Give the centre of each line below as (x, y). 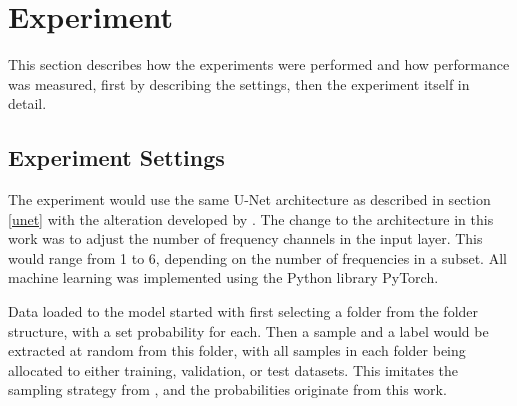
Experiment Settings (116, 157)
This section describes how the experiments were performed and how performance (259, 64)
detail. (27, 103)
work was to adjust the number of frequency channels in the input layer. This (245, 238)
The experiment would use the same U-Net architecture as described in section (249, 199)
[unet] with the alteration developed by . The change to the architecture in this (251, 218)
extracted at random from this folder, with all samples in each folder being (237, 350)
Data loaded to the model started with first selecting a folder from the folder (243, 311)
